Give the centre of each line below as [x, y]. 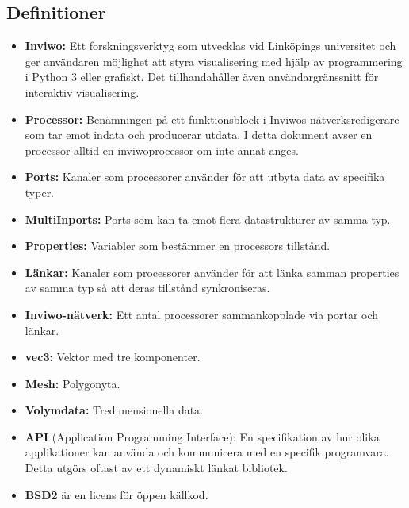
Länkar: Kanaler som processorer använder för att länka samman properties [212, 272]
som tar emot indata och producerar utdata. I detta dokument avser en [199, 135]
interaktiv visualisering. [82, 92]
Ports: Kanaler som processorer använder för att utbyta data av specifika [205, 177]
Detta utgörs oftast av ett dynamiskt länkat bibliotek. [156, 468]
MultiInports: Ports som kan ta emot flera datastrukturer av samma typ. [208, 219]
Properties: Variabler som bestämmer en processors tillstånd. [178, 246]
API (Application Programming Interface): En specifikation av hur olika [202, 436]
